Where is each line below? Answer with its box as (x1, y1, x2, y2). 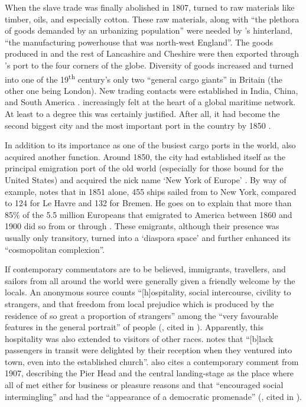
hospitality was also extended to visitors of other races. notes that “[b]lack (5, 332, 274, 344)
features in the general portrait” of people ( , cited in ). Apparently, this (5, 321, 263, 333)
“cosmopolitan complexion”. (5, 243, 105, 255)
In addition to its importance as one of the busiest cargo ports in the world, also (5, 139, 296, 151)
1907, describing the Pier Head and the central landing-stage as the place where (5, 367, 294, 379)
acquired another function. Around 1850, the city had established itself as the (5, 150, 285, 162)
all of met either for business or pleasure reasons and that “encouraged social (5, 379, 284, 391)
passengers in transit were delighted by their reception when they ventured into (5, 344, 292, 356)
